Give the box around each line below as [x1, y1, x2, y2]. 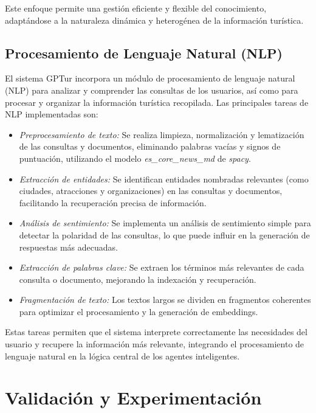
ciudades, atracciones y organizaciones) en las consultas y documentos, [19, 184, 283, 197]
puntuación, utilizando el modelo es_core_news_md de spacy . [19, 151, 251, 164]
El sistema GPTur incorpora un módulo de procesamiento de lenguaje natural [5, 72, 295, 85]
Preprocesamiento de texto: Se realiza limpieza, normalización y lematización [19, 128, 304, 141]
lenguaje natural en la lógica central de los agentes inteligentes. [5, 349, 240, 362]
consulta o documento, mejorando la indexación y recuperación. [19, 272, 256, 285]
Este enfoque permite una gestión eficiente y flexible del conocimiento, [5, 2, 267, 14]
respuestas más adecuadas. [19, 240, 118, 253]
